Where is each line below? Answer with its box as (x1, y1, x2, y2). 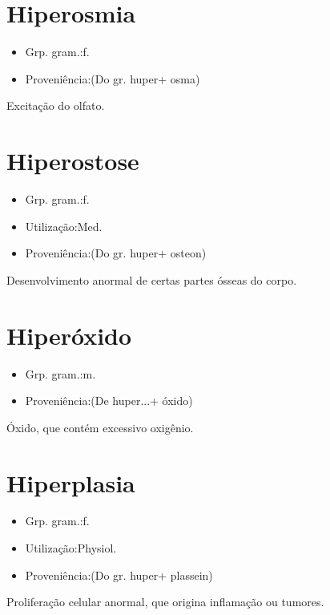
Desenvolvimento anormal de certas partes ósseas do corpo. (6, 271, 297, 288)
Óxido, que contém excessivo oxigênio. (6, 419, 194, 435)
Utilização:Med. (25, 217, 103, 234)
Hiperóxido (6, 318, 132, 351)
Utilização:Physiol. (25, 540, 117, 556)
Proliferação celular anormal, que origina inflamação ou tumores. (6, 593, 324, 610)
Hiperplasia (6, 466, 135, 499)
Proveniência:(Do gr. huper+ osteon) (25, 245, 207, 261)
